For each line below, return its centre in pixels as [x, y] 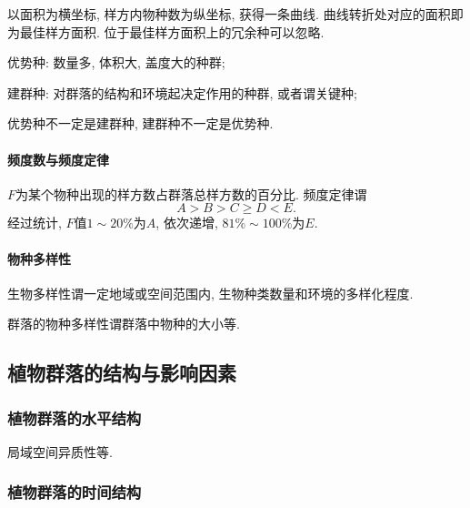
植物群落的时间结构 [75, 492]
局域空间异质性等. [60, 451]
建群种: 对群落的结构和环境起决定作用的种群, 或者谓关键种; [182, 92]
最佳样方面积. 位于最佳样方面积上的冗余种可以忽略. [172, 31]
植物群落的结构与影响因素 [122, 373]
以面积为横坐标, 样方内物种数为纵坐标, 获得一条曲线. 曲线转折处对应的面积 [229, 14]
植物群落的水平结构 [75, 417]
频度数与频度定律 [58, 159]
